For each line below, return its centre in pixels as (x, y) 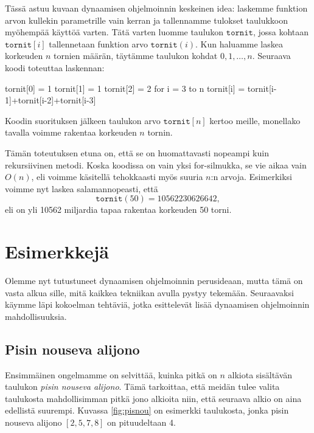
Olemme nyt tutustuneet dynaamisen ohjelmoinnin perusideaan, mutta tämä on (154, 281)
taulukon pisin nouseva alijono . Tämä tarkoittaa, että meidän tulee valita (142, 386)
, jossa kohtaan (281, 32)
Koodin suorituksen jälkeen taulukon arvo (83, 120)
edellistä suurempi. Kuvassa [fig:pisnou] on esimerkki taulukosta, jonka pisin (147, 410)
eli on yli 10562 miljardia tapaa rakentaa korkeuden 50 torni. (118, 210)
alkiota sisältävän (260, 374)
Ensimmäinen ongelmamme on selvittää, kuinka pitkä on (111, 374)
